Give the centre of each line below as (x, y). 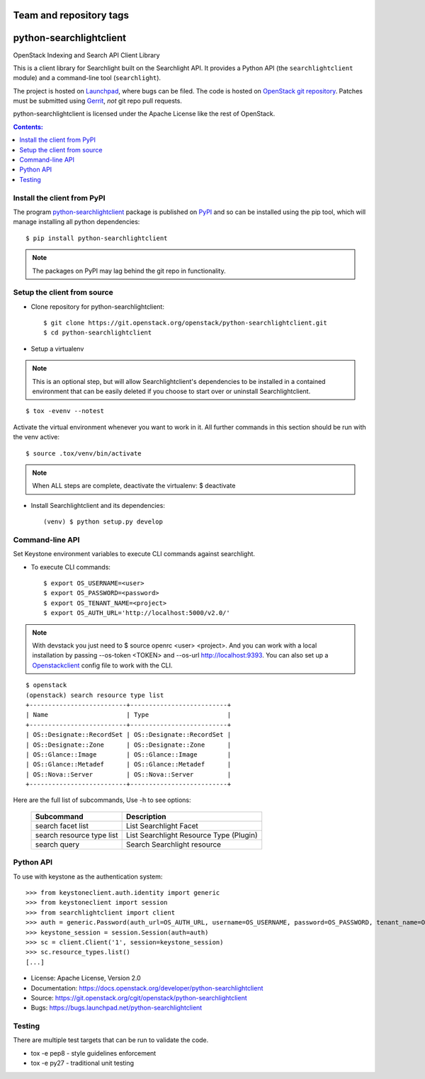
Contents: (28, 127)
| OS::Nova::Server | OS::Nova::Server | (129, 774)
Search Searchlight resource (174, 844)
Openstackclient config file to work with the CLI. (102, 665)
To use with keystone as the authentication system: (88, 876)
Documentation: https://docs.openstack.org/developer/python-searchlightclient (147, 988)
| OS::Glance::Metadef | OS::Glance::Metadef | (129, 764)
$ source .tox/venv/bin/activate (84, 453)
